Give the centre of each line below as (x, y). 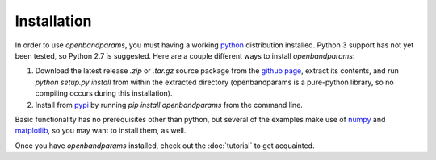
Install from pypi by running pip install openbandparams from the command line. (169, 105)
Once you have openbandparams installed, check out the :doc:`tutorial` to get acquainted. (165, 146)
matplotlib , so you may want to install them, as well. (101, 131)
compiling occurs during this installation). (104, 93)
